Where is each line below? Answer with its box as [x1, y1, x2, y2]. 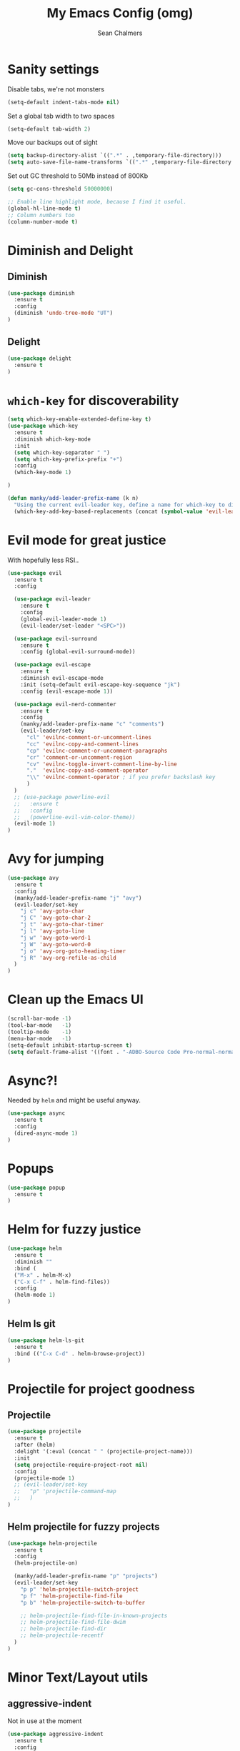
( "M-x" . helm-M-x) [14, 1271, 72, 1279]
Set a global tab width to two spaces [7, 111, 115, 120]
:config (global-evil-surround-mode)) [20, 648, 136, 656]
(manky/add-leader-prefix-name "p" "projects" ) [14, 1572, 159, 1580]
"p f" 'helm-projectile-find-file [20, 1592, 123, 1600]
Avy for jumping [7, 851, 104, 867]
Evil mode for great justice [7, 532, 166, 548]
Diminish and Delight [7, 242, 134, 259]
